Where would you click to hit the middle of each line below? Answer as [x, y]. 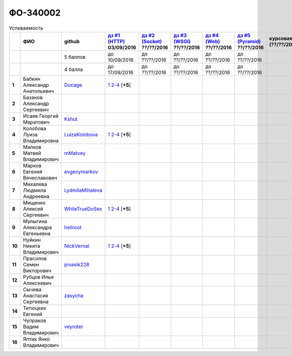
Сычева [32, 289]
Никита [31, 246]
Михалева [35, 184]
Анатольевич [38, 91]
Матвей [32, 153]
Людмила [34, 190]
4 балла [73, 69]
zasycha [74, 296]
